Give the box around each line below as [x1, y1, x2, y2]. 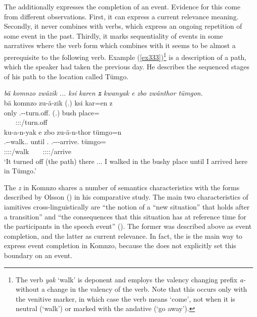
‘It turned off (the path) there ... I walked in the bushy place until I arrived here [4, 156, 248, 166]
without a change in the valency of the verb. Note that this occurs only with [15, 284, 247, 294]
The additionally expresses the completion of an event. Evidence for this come [4, 1, 241, 11]
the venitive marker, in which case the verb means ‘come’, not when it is [15, 293, 235, 304]
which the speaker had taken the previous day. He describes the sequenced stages [4, 61, 250, 72]
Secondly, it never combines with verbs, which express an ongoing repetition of [4, 21, 242, 31]
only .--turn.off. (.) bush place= [4, 107, 100, 117]
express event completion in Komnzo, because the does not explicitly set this [4, 240, 236, 251]
